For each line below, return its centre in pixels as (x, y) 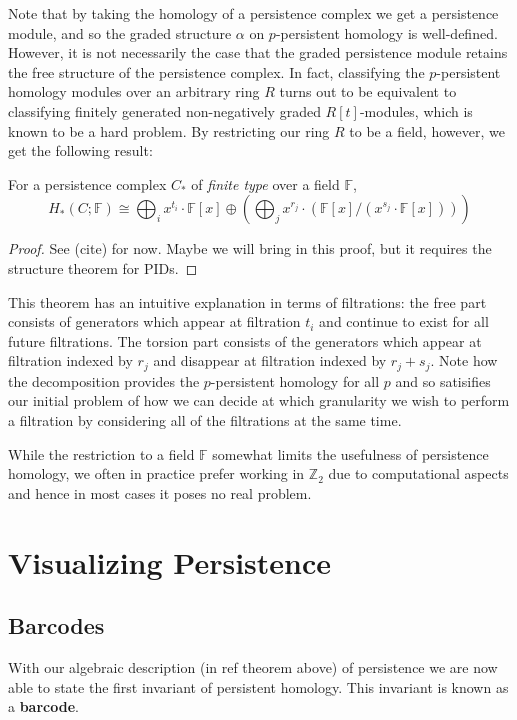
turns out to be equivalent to (368, 91)
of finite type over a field (265, 183)
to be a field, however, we (427, 130)
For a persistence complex (87, 183)
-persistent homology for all (295, 380)
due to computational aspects (418, 473)
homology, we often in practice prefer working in (156, 473)
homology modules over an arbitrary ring (134, 91)
